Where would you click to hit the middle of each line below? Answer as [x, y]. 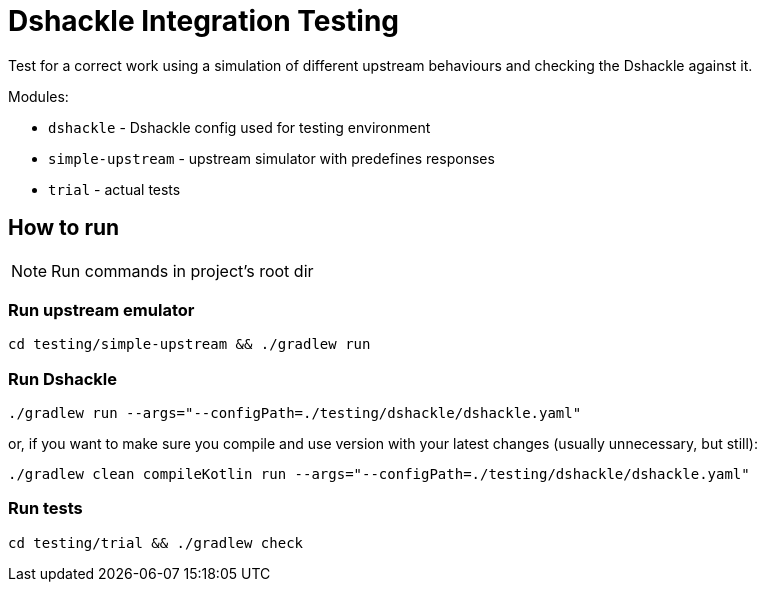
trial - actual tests [114, 189]
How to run [64, 228]
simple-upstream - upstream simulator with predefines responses [271, 158]
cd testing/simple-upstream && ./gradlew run [189, 344]
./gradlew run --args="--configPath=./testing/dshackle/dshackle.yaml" [295, 413]
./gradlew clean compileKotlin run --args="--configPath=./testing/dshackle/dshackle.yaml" [379, 474]
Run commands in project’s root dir [182, 270]
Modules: [38, 96]
